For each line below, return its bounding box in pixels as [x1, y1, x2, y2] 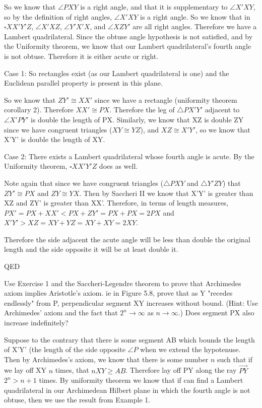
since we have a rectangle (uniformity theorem [94, 94, 237, 105]
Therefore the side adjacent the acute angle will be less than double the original [4, 234, 250, 244]
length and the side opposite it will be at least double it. [4, 244, 178, 254]
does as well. [99, 161, 138, 171]
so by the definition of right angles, [4, 11, 112, 22]
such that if [217, 354, 253, 364]
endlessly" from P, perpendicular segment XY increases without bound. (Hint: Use [4, 297, 258, 308]
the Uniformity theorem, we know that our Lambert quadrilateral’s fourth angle [4, 41, 251, 51]
